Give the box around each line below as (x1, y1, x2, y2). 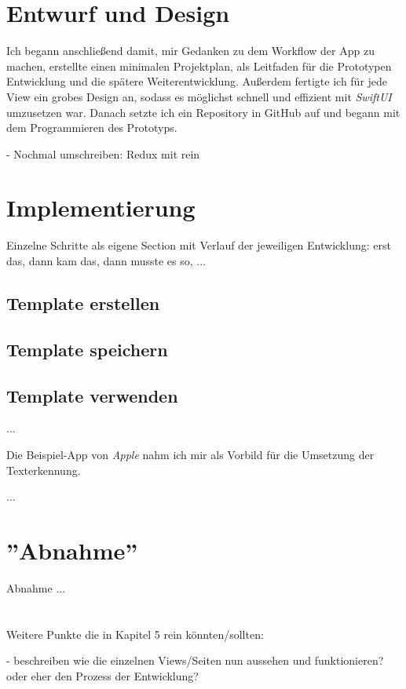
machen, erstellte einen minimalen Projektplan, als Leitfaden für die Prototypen (6, 57, 392, 74)
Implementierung (6, 191, 196, 224)
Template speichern (6, 337, 168, 361)
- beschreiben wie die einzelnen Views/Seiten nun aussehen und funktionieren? (6, 652, 384, 669)
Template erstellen (6, 290, 160, 315)
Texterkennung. (6, 461, 81, 478)
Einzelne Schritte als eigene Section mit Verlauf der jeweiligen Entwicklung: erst (6, 237, 391, 253)
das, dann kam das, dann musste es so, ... (6, 253, 207, 268)
